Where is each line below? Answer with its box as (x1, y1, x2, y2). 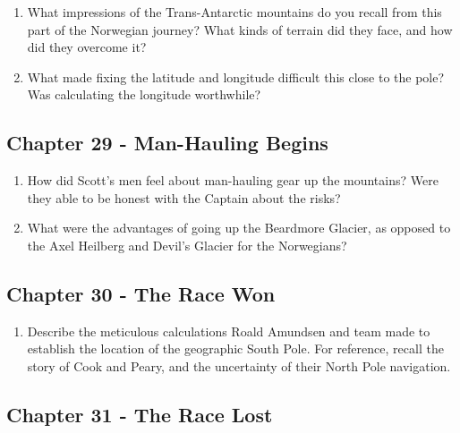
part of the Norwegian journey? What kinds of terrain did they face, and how (27, 20, 453, 38)
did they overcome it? (27, 38, 147, 56)
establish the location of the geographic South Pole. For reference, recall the (27, 339, 444, 358)
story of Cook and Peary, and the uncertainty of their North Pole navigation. (27, 356, 451, 375)
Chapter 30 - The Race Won (6, 279, 276, 307)
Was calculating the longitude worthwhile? (27, 85, 261, 104)
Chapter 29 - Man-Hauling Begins (6, 129, 328, 157)
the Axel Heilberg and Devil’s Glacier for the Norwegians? (27, 235, 347, 254)
